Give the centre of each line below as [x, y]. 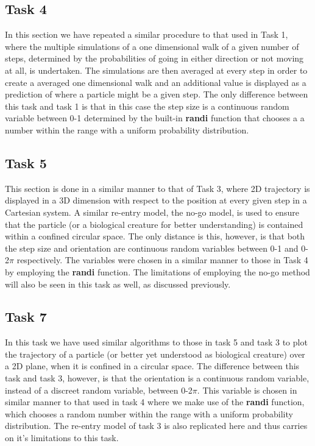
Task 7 [26, 317]
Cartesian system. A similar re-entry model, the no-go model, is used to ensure [152, 212]
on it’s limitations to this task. [62, 438]
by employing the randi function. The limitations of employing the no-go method [157, 271]
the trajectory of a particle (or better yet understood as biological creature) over [155, 354]
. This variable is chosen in [247, 390]
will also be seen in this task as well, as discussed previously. [118, 284]
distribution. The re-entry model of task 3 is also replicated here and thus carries [156, 426]
